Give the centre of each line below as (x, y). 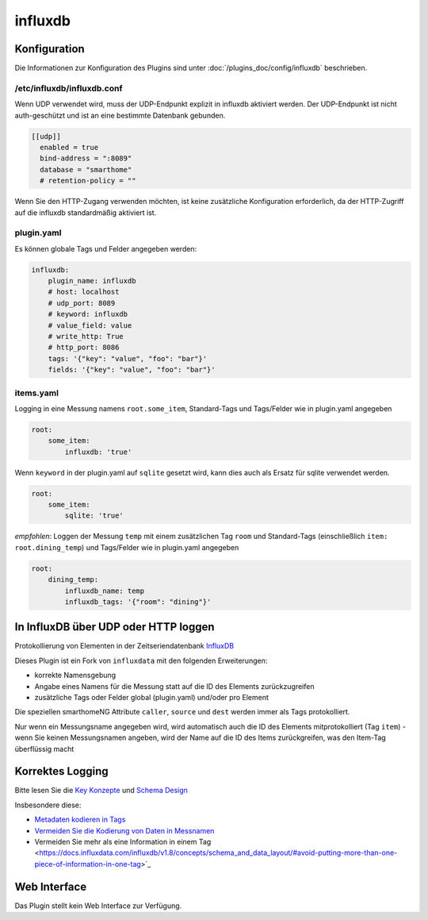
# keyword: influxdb (88, 314)
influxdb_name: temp (105, 591)
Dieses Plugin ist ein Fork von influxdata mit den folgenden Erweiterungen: (141, 660)
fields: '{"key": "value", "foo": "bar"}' (132, 370)
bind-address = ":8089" (86, 158)
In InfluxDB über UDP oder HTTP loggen (115, 627)
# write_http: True (86, 336)
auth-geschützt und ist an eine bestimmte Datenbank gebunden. (120, 115)
